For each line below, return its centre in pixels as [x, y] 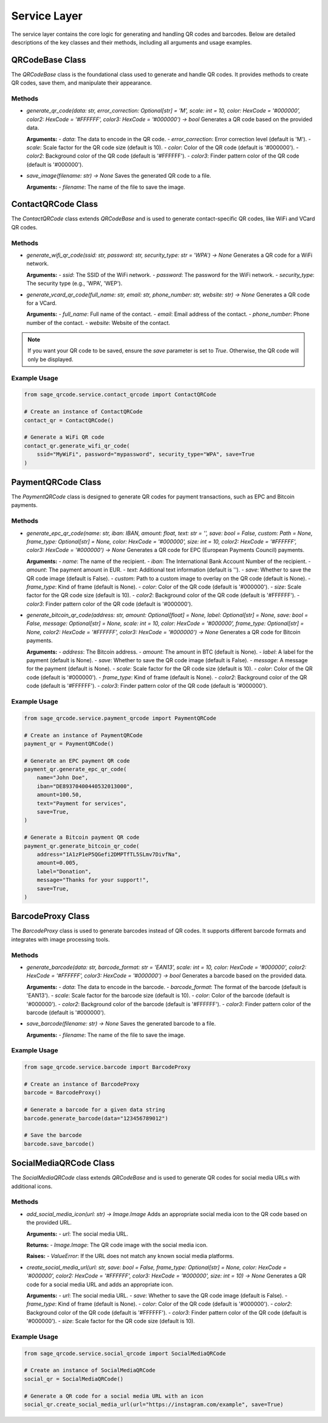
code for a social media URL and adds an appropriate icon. [100, 1284]
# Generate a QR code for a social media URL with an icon [114, 1396]
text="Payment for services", [82, 803]
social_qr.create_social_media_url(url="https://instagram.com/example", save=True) [154, 1404]
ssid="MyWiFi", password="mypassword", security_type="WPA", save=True [146, 454]
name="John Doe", [63, 778]
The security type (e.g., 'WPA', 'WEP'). [74, 284]
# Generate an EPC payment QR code [77, 760]
